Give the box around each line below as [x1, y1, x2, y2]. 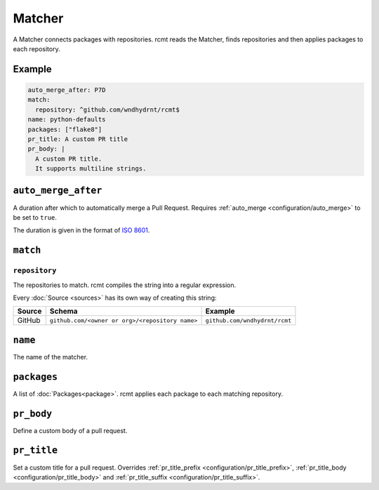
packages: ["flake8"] [27, 125, 102, 133]
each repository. [13, 44, 60, 53]
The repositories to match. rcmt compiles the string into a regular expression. [13, 281, 237, 289]
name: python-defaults [27, 116, 106, 124]
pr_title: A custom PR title [27, 135, 128, 143]
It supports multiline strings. [35, 165, 147, 173]
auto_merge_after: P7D [27, 86, 106, 94]
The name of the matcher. [13, 352, 88, 361]
